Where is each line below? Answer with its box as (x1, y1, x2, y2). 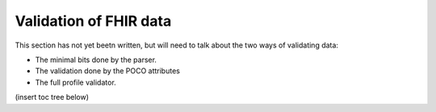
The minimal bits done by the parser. (35, 55, 157, 64)
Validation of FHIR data (15, 12, 172, 30)
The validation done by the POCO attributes (35, 66, 181, 76)
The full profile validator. (35, 77, 116, 87)
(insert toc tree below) (15, 93, 89, 102)
